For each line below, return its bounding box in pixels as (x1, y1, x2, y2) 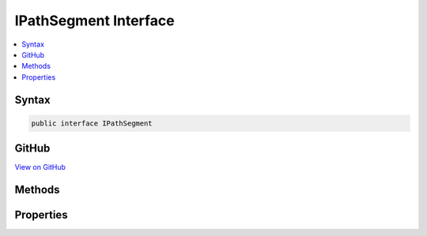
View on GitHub (14, 163, 66, 172)
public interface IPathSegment (31, 118, 153, 128)
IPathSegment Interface (14, 12, 175, 29)
